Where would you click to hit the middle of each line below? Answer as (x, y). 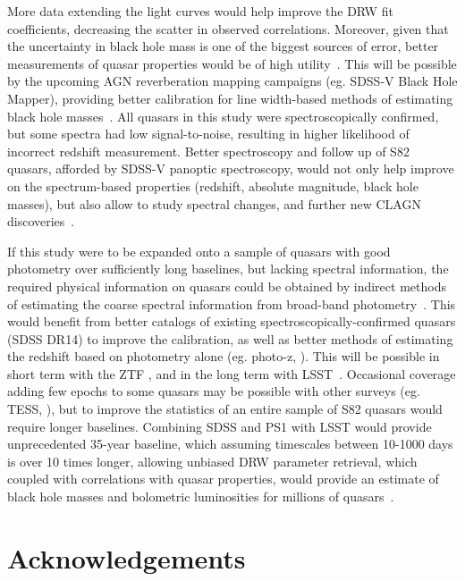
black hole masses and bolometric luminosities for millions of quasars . (201, 497)
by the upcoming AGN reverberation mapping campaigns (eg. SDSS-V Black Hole (232, 81)
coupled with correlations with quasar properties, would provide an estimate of (223, 479)
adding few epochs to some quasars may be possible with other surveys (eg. (214, 391)
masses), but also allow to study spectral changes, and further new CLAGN (214, 203)
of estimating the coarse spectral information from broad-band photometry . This (232, 303)
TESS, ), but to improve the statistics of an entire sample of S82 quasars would (225, 409)
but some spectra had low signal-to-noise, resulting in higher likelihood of (208, 134)
